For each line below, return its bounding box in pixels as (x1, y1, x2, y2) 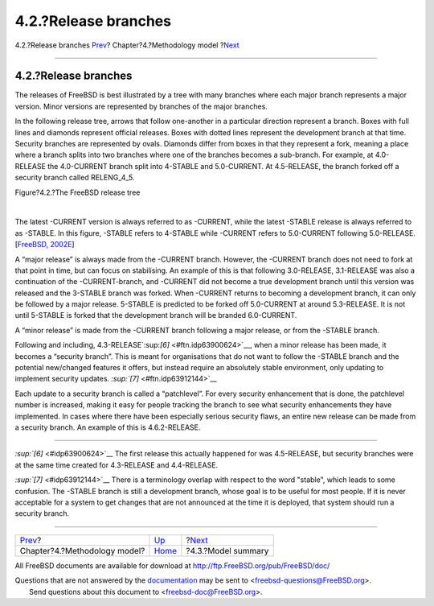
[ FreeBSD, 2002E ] (14, 240, 76, 249)
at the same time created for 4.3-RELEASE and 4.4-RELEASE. (14, 460, 219, 470)
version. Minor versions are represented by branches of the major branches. (14, 101, 268, 111)
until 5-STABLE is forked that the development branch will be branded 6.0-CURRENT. (14, 311, 297, 320)
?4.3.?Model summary (186, 545, 269, 556)
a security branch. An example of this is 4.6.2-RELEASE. (14, 423, 201, 432)
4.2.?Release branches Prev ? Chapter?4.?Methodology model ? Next (14, 40, 240, 50)
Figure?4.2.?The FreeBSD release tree (14, 188, 141, 197)
